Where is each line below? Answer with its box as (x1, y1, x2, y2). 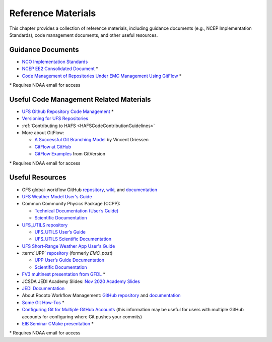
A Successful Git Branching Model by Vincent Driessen (34, 137, 149, 143)
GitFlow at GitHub (34, 144, 72, 150)
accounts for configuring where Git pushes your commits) (22, 313, 142, 320)
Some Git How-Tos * (22, 299, 65, 305)
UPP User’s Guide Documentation (34, 257, 105, 263)
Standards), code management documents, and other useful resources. (9, 32, 158, 38)
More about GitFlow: (22, 130, 64, 136)
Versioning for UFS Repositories (22, 116, 88, 122)
